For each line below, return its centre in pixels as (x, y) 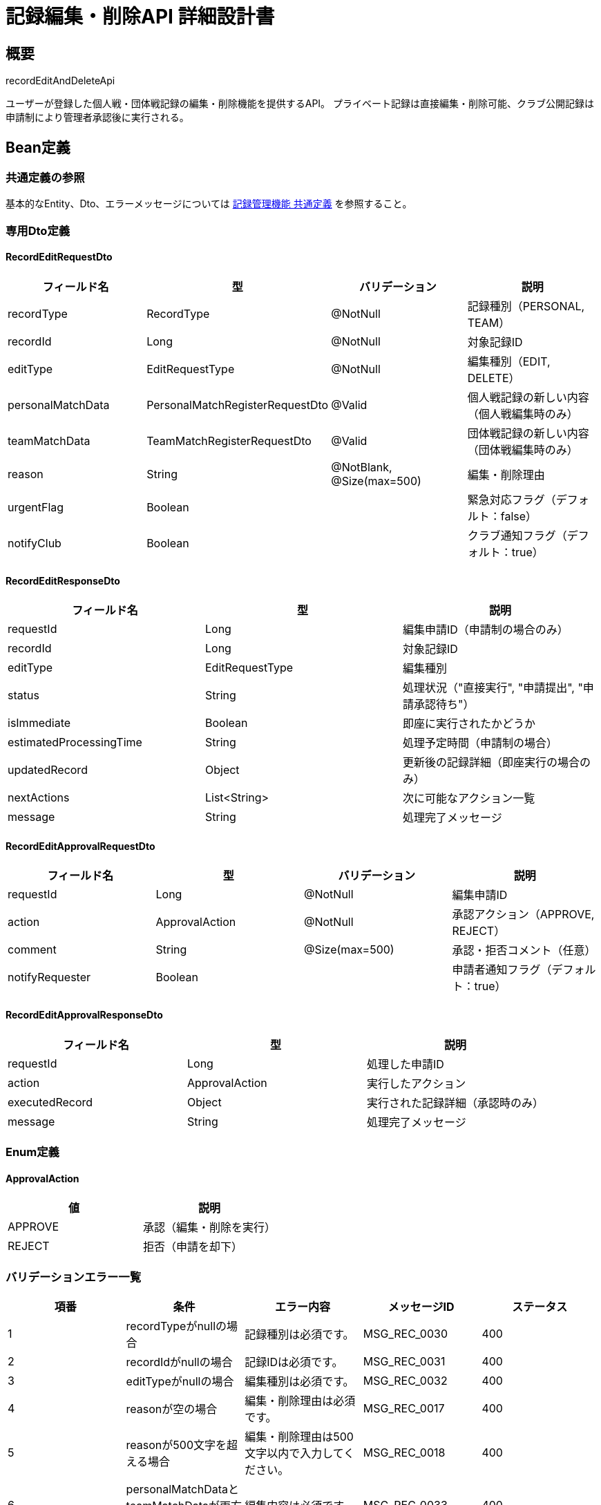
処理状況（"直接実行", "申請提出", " (493, 688)
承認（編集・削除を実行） (210, 1228)
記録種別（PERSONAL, (526, 306)
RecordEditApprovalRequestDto (80, 846)
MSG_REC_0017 (404, 1408)
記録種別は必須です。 (299, 1334)
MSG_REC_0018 (404, 1452)
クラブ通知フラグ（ (517, 535)
